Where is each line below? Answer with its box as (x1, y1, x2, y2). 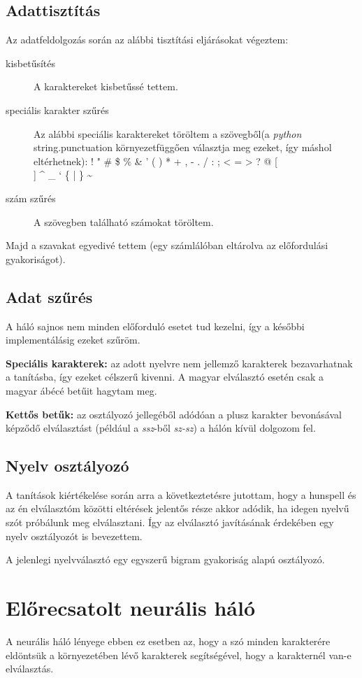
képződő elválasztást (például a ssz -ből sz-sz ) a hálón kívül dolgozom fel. (6, 421, 316, 435)
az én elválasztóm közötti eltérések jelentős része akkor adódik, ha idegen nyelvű (6, 501, 349, 516)
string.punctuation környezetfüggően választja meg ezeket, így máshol (34, 140, 332, 155)
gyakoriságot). (6, 251, 66, 266)
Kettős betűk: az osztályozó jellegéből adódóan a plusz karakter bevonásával (6, 407, 342, 421)
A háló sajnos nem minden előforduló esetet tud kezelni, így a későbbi (6, 318, 305, 333)
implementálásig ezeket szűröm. (6, 332, 140, 347)
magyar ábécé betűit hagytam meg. (6, 383, 157, 397)
